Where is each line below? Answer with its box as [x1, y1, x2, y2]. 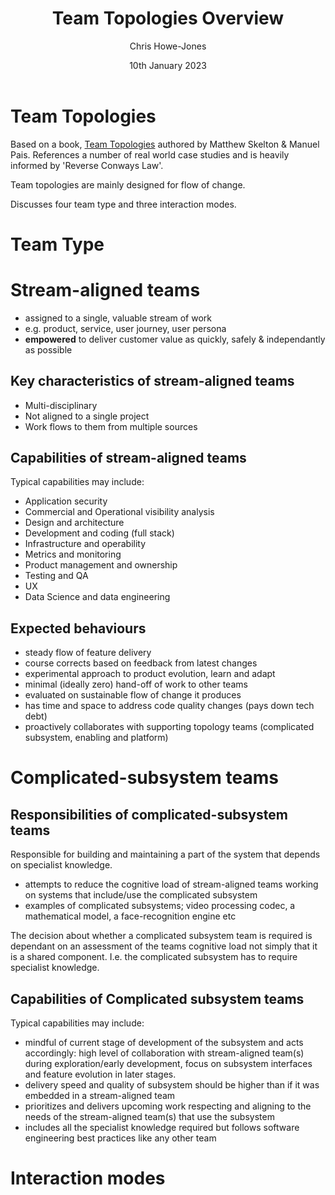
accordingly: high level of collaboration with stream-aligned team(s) [24, 1047, 305, 1059]
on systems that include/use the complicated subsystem [24, 889, 258, 901]
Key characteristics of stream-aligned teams [10, 373, 295, 390]
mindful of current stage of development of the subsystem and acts [24, 1037, 304, 1049]
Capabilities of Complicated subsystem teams [10, 990, 305, 1007]
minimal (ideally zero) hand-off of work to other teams [24, 678, 248, 691]
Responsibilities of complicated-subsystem [10, 806, 288, 823]
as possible [24, 343, 73, 356]
